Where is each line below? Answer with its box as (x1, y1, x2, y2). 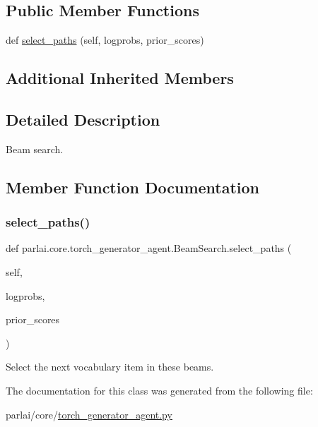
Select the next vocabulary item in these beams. (6, 359, 214, 374)
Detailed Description (6, 108, 160, 130)
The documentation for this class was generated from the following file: (6, 383, 313, 397)
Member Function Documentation (6, 176, 260, 198)
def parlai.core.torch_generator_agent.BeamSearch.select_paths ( (6, 241, 292, 255)
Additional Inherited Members (6, 67, 234, 89)
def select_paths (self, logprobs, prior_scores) (6, 32, 204, 47)
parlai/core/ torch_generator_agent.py (6, 407, 172, 421)
